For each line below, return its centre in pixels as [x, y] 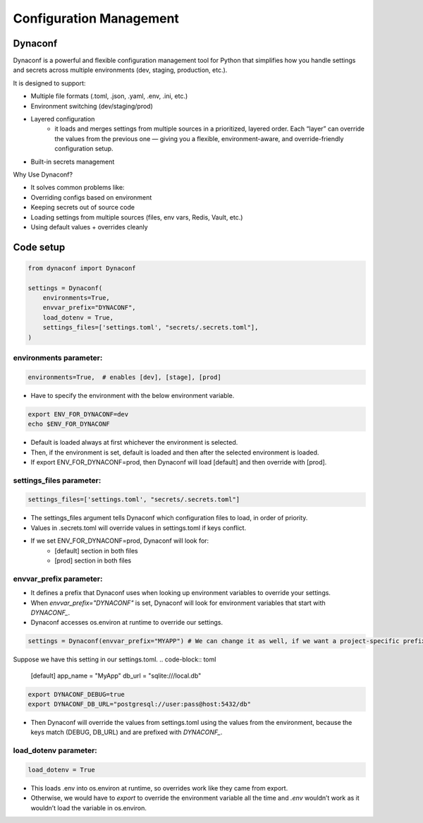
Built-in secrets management [73, 162]
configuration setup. [84, 149]
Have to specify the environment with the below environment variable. [133, 395]
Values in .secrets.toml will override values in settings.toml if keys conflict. [139, 528]
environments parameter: [58, 358]
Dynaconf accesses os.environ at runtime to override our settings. [127, 623]
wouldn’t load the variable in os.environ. [89, 807]
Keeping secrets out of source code [83, 208]
